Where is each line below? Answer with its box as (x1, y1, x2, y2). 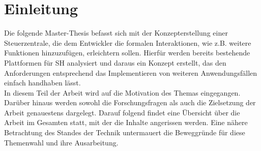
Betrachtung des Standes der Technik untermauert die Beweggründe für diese (4, 127, 245, 138)
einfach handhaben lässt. (4, 77, 81, 88)
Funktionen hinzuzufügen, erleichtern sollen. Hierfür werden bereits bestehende (4, 47, 250, 58)
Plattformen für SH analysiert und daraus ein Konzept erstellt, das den (4, 57, 226, 68)
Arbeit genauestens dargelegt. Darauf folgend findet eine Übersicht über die (4, 107, 240, 117)
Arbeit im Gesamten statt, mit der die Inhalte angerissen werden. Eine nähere (4, 117, 248, 128)
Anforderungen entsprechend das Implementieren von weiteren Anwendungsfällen (4, 67, 257, 78)
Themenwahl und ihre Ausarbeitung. (4, 137, 119, 147)
